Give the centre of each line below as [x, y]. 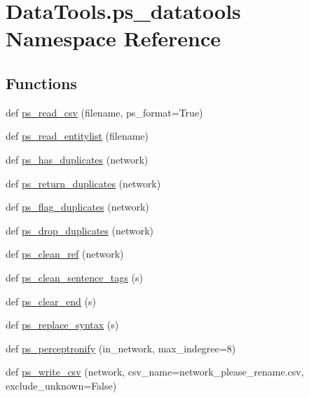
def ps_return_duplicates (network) [83, 183]
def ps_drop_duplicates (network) [80, 230]
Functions [41, 82]
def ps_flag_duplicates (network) [77, 207]
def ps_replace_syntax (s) [62, 325]
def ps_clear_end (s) [51, 301]
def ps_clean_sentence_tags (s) [74, 277]
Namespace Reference [113, 38]
